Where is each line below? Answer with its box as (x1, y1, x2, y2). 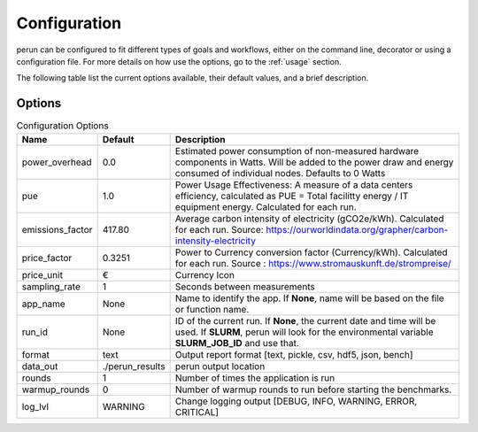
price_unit (21, 268, 64, 281)
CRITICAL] (174, 405, 220, 418)
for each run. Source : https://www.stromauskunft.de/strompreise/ (174, 257, 451, 269)
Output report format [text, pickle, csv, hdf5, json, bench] (174, 348, 413, 360)
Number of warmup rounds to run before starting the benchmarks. (174, 383, 452, 396)
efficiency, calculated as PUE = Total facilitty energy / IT (174, 189, 409, 202)
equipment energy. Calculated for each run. (174, 200, 358, 212)
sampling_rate (21, 280, 81, 292)
